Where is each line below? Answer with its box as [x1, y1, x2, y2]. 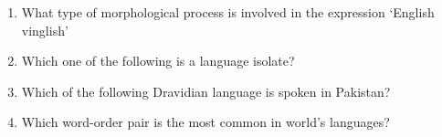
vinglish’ [21, 20, 68, 39]
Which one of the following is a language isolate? [21, 51, 295, 70]
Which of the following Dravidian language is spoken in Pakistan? [21, 81, 391, 100]
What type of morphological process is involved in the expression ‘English [21, 3, 435, 21]
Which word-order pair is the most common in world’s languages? [21, 112, 390, 132]
